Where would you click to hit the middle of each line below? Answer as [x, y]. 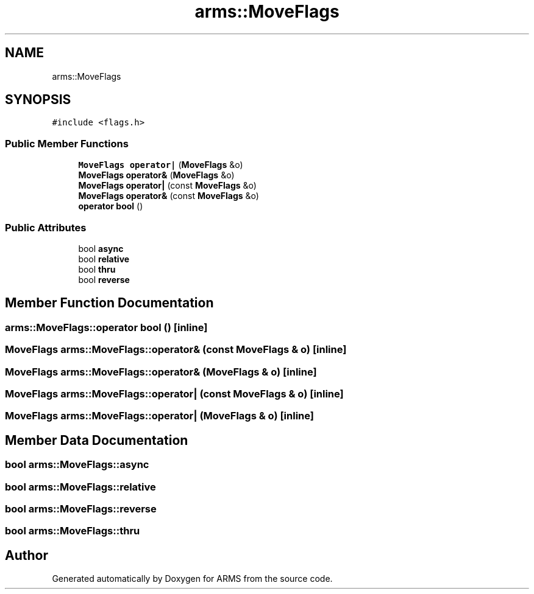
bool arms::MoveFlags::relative [80, 487]
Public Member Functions [67, 143]
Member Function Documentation [109, 303]
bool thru [97, 269]
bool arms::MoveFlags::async [77, 465]
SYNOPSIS [38, 100]
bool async [101, 248]
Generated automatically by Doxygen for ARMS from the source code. [192, 579]
